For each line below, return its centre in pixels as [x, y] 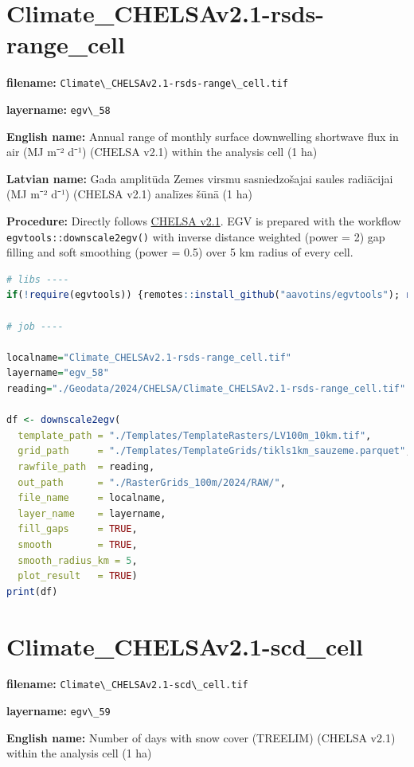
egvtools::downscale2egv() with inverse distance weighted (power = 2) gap [196, 236]
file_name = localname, [92, 498]
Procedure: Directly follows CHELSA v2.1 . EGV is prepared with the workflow [204, 221]
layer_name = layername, [92, 513]
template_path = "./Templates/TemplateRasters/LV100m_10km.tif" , [195, 435]
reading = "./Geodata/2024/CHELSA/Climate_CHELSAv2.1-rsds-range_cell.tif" [206, 389]
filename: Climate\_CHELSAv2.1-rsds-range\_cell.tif [147, 82]
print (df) [32, 591]
